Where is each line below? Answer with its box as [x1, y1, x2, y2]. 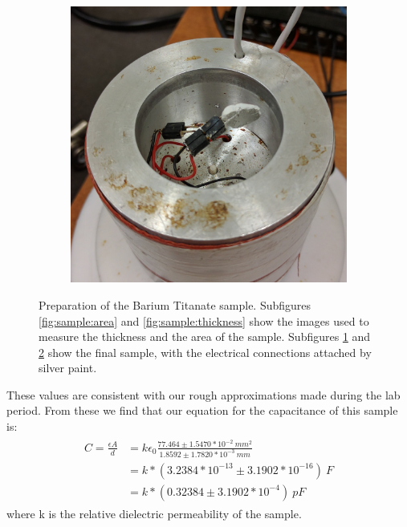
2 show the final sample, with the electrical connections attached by [39, 343, 372, 360]
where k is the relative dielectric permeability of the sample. [6, 505, 302, 521]
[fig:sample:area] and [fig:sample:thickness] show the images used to [39, 312, 369, 329]
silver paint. [39, 359, 97, 376]
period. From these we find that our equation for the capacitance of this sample [6, 402, 398, 419]
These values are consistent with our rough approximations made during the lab [6, 386, 401, 403]
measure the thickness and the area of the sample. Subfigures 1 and [39, 328, 371, 345]
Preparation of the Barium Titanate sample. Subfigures [39, 296, 311, 313]
